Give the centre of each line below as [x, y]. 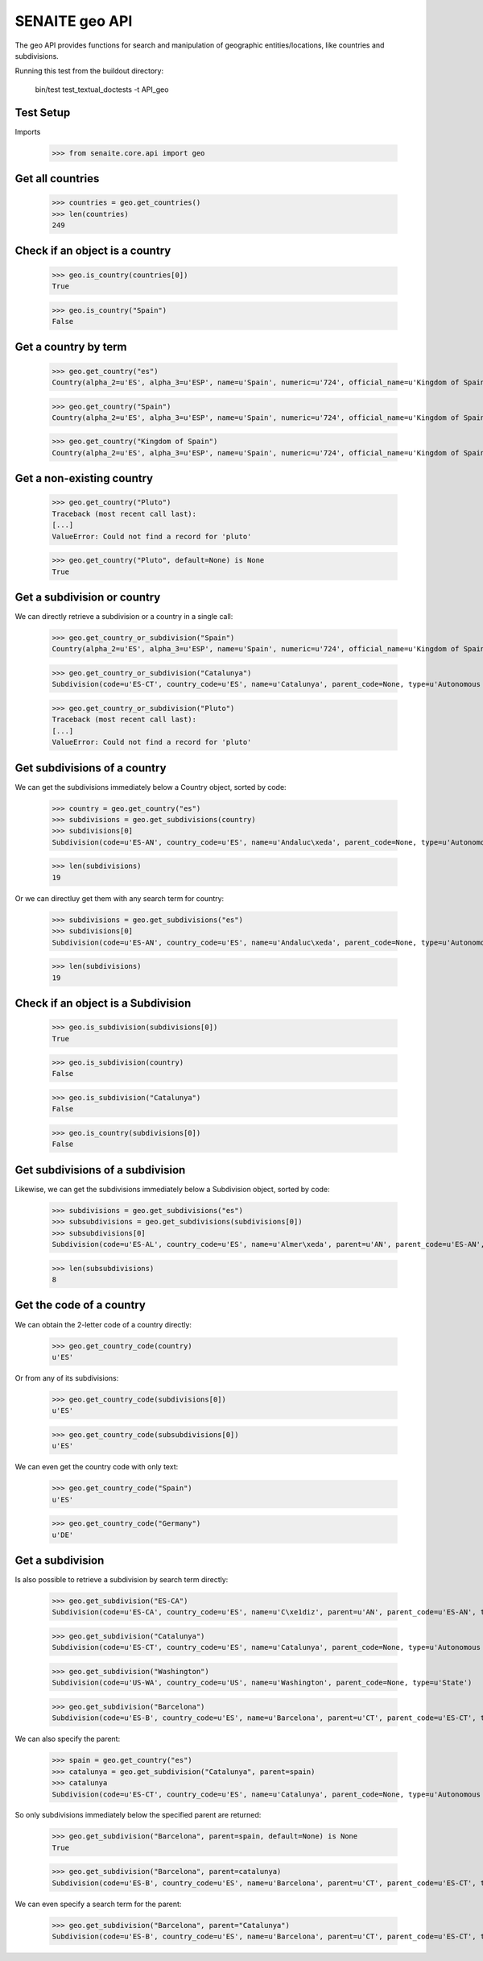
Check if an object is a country [93, 251]
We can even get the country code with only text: [97, 1467]
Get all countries [57, 179]
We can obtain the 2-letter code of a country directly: [103, 1324]
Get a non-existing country [84, 478]
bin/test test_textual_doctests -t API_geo [102, 89]
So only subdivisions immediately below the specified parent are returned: [138, 1815]
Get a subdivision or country [88, 597]
